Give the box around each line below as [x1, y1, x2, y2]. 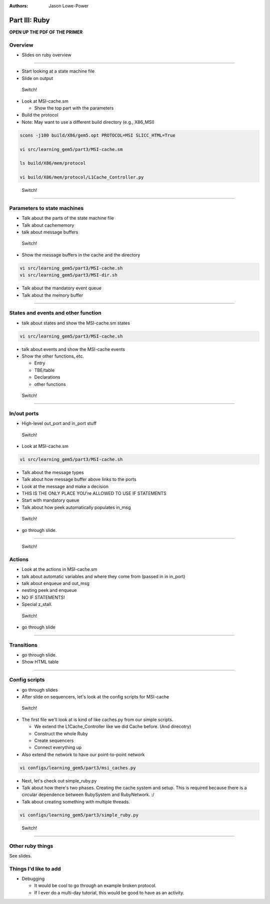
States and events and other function [9, 309, 102, 316]
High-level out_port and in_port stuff [21, 420, 97, 426]
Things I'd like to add [9, 865, 61, 872]
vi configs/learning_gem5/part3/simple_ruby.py [19, 812, 138, 817]
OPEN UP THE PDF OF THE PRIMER [9, 29, 83, 35]
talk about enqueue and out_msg [21, 580, 89, 586]
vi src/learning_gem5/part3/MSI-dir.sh [19, 272, 117, 278]
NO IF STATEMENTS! [21, 594, 65, 600]
